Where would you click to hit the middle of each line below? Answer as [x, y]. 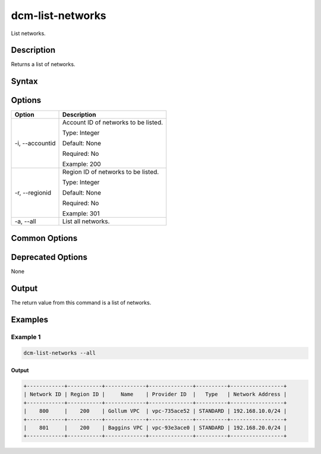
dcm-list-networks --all [60, 353]
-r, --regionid [33, 193]
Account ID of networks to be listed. [113, 123]
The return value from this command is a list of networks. [81, 302]
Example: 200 [81, 164]
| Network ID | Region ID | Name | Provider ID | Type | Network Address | [155, 394]
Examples [30, 319]
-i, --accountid [35, 143]
